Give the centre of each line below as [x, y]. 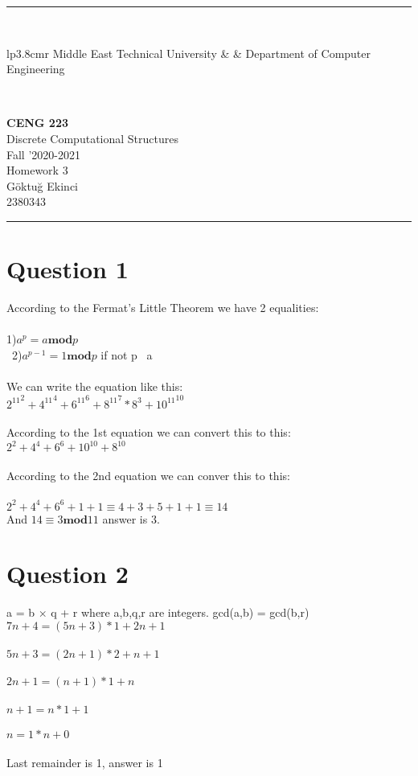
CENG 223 [37, 123]
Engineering [36, 69]
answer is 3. [131, 518]
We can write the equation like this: [95, 386]
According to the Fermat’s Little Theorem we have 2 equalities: [163, 308]
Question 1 [68, 269]
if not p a [127, 354]
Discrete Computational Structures [92, 138]
